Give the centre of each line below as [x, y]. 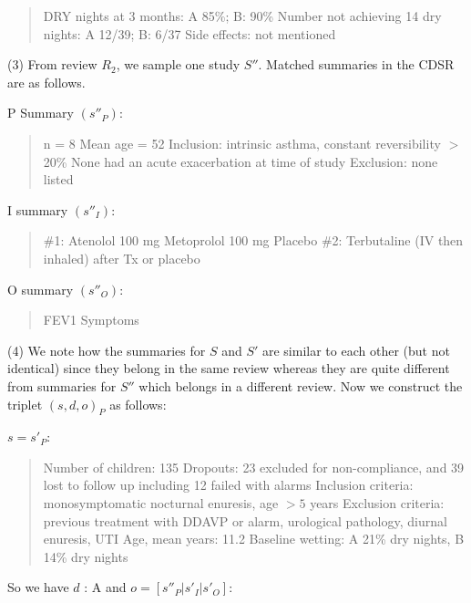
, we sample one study [178, 64]
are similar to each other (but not [356, 350]
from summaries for [62, 385]
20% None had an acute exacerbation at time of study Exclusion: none [241, 161]
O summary [41, 289]
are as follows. [46, 82]
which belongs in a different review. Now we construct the [301, 385]
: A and [105, 587]
